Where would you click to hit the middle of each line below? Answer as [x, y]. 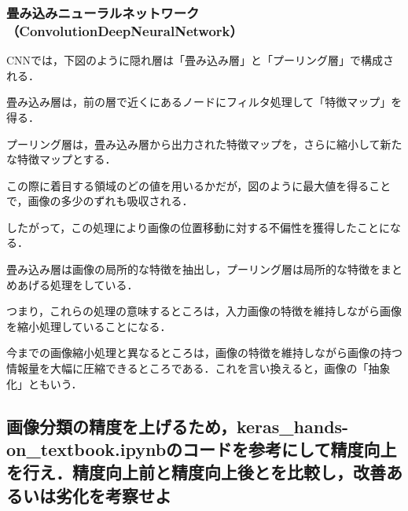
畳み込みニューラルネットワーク [103, 12]
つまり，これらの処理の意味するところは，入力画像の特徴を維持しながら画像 [204, 311]
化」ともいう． [44, 383]
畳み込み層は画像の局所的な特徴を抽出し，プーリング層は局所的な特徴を [193, 269]
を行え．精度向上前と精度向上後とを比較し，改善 [196, 472]
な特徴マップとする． [61, 159]
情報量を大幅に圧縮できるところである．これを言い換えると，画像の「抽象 [198, 368]
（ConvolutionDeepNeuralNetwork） [125, 30]
